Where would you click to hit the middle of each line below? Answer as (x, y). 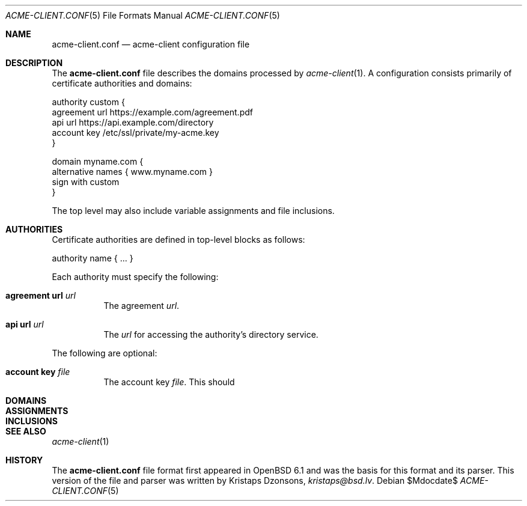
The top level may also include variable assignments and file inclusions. (193, 211)
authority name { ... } (93, 258)
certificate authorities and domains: (122, 83)
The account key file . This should (169, 382)
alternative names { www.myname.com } (132, 172)
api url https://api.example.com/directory (133, 122)
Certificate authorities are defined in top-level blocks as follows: (178, 239)
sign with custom (86, 182)
